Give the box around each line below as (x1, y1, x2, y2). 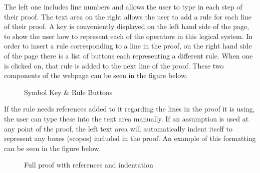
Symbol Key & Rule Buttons (24, 86, 113, 97)
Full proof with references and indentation (24, 159, 153, 170)
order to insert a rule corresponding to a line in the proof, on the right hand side (4, 40, 252, 51)
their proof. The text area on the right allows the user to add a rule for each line (4, 11, 251, 21)
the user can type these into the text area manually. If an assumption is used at (4, 113, 249, 123)
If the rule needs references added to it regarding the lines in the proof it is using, (4, 103, 255, 114)
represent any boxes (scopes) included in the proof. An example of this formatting (4, 133, 256, 143)
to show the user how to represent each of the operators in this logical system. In (4, 30, 253, 41)
